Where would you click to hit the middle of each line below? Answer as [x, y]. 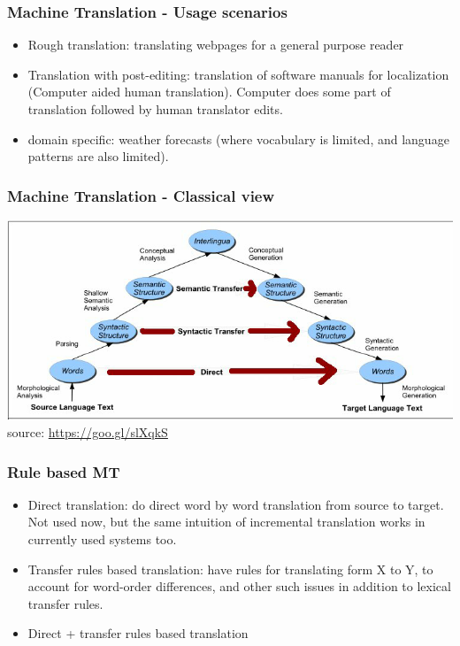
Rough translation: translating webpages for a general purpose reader [216, 45]
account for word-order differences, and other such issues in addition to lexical [239, 586]
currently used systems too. [102, 539]
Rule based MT [64, 471]
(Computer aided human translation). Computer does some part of [209, 92]
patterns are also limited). [98, 156]
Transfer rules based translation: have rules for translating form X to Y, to [230, 569]
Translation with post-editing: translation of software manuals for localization [238, 74]
